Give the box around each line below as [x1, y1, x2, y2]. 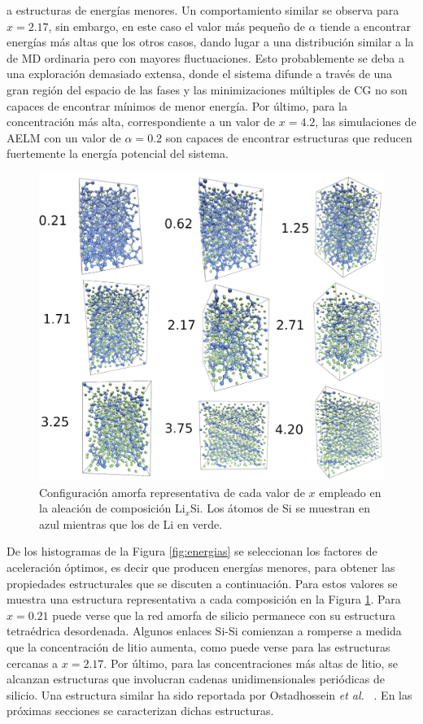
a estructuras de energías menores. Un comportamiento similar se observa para [7, 2, 399, 18]
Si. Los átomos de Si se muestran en [190, 499, 370, 517]
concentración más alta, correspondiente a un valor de [7, 113, 276, 130]
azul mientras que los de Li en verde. [39, 515, 223, 532]
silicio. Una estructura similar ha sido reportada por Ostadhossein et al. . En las [7, 686, 412, 703]
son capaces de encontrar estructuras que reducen [165, 129, 412, 146]
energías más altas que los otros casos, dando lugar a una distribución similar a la [7, 33, 414, 50]
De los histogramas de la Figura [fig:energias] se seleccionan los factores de [7, 543, 377, 560]
